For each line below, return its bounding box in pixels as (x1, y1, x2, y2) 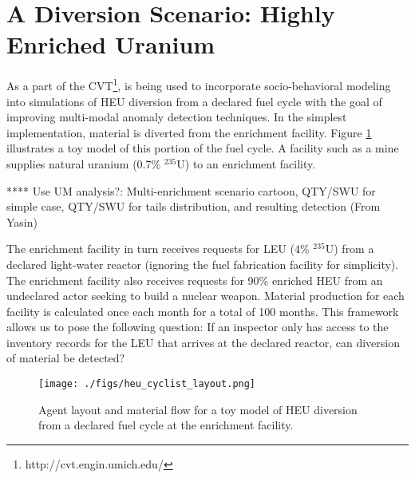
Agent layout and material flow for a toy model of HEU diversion (38, 401, 358, 417)
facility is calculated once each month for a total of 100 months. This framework (6, 302, 399, 319)
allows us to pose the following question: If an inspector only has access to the (6, 318, 389, 335)
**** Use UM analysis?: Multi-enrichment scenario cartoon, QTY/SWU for (6, 182, 376, 199)
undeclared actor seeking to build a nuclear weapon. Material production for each (6, 287, 405, 304)
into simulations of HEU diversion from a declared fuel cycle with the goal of (6, 93, 382, 109)
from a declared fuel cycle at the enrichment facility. (38, 417, 294, 433)
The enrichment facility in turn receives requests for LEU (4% (6, 240, 310, 257)
